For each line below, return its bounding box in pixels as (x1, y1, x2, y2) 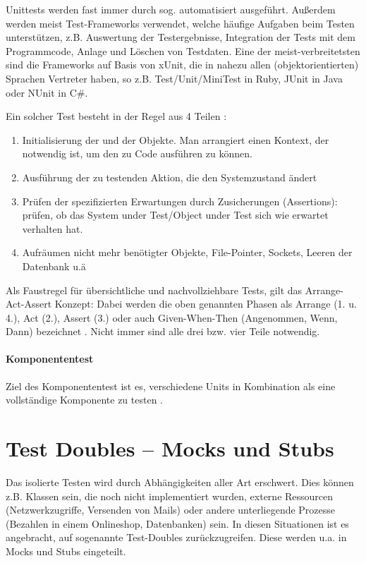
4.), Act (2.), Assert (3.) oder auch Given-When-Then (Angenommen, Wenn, (6, 310, 338, 325)
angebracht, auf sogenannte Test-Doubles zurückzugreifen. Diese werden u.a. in (6, 530, 347, 545)
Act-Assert (6, 296, 52, 311)
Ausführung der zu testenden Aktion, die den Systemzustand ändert (22, 169, 317, 184)
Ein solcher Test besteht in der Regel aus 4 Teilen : (6, 109, 227, 123)
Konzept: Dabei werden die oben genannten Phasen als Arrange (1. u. (54, 296, 357, 311)
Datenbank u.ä (22, 258, 86, 273)
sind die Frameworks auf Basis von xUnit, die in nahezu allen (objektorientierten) (6, 57, 359, 72)
